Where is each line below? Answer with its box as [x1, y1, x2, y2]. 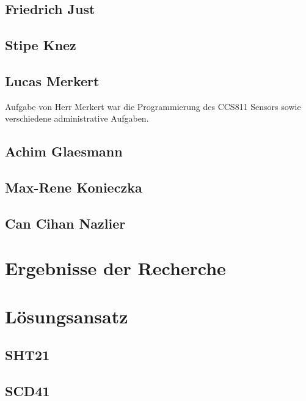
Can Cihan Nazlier [5, 213, 126, 232]
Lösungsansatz [5, 303, 128, 328]
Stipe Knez [5, 35, 76, 54]
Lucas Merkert [5, 71, 100, 90]
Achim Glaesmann [5, 142, 123, 161]
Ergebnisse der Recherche [5, 256, 226, 281]
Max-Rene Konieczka [5, 178, 142, 197]
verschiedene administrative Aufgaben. [5, 112, 149, 125]
